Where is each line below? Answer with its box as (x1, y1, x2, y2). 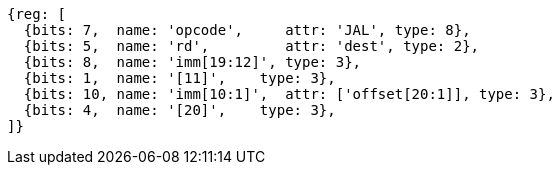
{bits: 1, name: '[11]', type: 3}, (23, 70, 336, 86)
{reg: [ (7, 6, 67, 22)
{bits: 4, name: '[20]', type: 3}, (23, 102, 336, 118)
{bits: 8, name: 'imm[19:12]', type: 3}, (23, 54, 362, 70)
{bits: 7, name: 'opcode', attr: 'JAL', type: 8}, (23, 22, 471, 38)
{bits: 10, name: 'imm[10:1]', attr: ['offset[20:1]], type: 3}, (23, 86, 555, 102)
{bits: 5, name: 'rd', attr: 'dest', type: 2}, (23, 38, 480, 54)
